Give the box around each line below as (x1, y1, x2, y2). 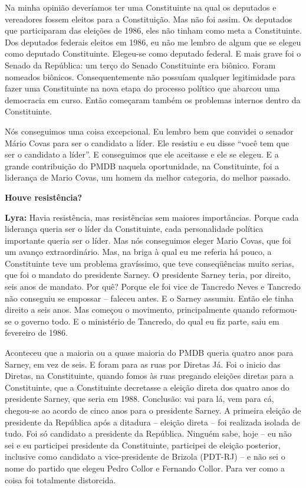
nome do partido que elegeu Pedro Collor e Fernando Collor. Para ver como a (5, 461, 285, 474)
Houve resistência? (5, 191, 83, 203)
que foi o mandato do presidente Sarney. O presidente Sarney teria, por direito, (5, 268, 291, 281)
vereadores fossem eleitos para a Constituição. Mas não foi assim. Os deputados (5, 12, 292, 25)
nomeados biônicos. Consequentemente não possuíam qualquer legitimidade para (5, 70, 295, 83)
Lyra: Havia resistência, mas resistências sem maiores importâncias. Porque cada (5, 211, 299, 223)
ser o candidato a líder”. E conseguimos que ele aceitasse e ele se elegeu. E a (5, 148, 279, 161)
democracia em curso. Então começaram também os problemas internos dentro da (5, 93, 301, 106)
